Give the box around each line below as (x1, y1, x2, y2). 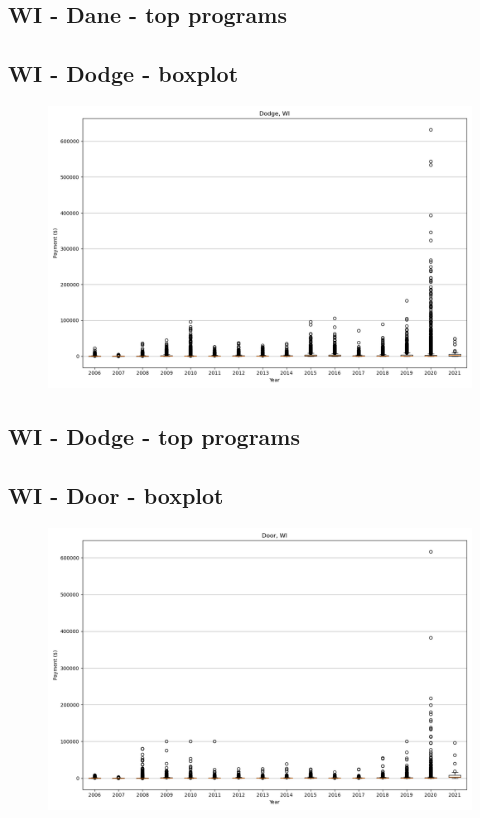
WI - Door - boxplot (8, 480, 224, 511)
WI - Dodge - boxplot (8, 58, 239, 89)
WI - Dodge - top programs (8, 421, 301, 452)
